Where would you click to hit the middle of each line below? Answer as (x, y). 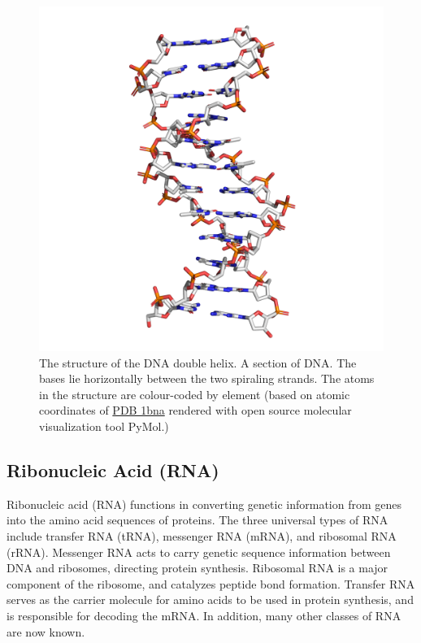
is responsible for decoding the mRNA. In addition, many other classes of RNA (204, 615)
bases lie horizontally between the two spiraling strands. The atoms (207, 378)
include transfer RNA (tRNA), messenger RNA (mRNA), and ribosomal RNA (202, 535)
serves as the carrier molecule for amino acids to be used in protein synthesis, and (210, 600)
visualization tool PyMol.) (104, 426)
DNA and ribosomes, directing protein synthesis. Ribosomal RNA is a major (197, 568)
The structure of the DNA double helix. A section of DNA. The (198, 362)
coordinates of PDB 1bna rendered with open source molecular (195, 410)
